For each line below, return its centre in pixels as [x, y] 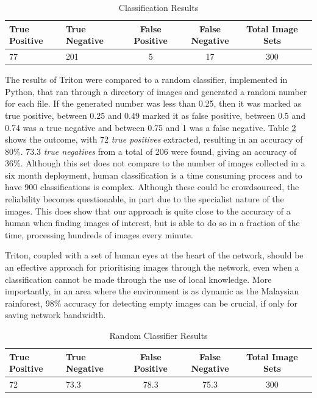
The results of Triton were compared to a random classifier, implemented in [146, 80]
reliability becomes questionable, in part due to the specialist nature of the [144, 199]
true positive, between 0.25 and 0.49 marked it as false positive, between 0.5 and [155, 115]
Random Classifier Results [158, 335]
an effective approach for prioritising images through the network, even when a [152, 267]
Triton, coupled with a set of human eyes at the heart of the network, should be [154, 255]
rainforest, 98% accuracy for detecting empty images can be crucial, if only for [151, 303]
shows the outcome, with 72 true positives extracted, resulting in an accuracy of [154, 139]
